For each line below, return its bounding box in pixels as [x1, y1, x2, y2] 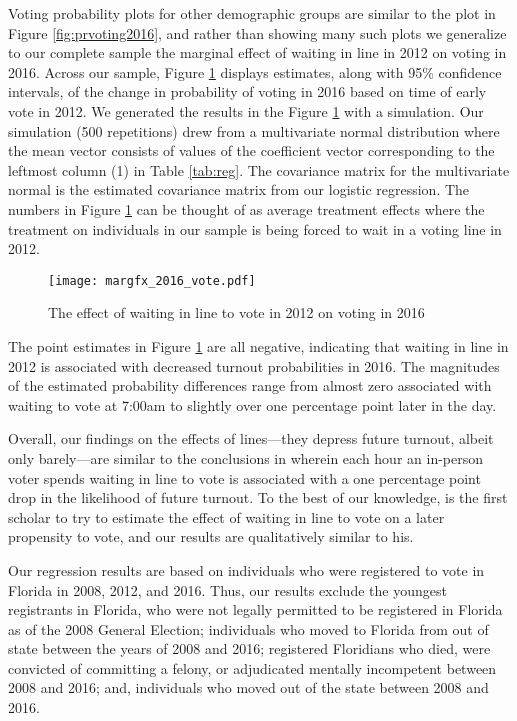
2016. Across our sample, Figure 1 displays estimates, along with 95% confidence [8, 61, 502, 82]
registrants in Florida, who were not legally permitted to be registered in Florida [8, 599, 503, 620]
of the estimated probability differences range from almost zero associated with [8, 375, 492, 396]
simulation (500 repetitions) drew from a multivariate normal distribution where [8, 120, 500, 141]
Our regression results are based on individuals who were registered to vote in [8, 559, 485, 580]
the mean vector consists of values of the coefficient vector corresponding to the [8, 140, 495, 161]
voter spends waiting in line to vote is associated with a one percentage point [8, 467, 481, 488]
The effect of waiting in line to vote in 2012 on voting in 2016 [48, 302, 425, 323]
